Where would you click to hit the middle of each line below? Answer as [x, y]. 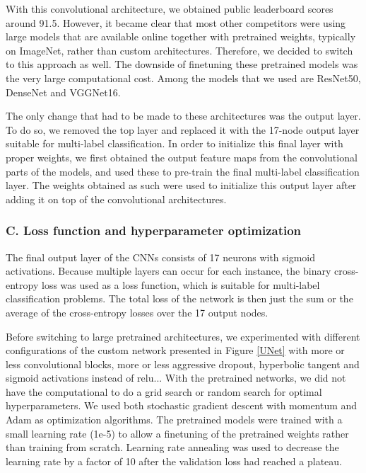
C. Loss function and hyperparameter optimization [154, 230]
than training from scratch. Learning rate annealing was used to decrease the [172, 447]
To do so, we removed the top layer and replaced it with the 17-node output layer [183, 129]
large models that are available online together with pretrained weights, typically [181, 36]
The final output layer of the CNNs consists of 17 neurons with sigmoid [161, 257]
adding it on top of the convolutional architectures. [116, 199]
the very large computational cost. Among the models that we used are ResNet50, [183, 78]
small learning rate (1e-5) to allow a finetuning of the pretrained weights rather [177, 433]
